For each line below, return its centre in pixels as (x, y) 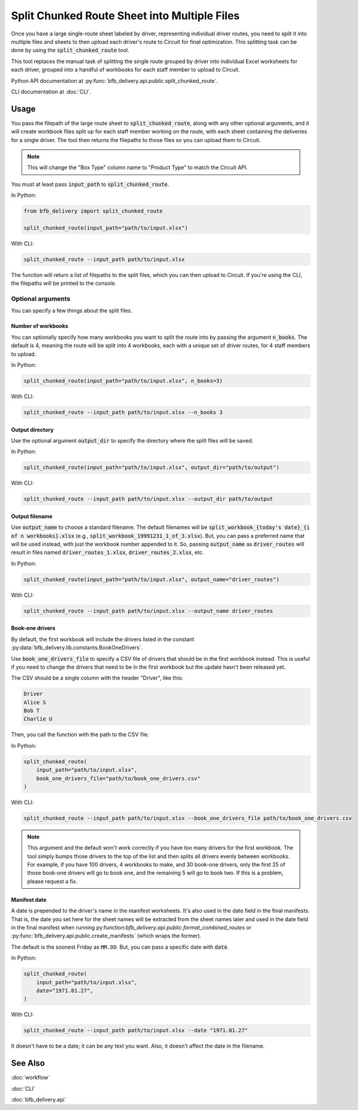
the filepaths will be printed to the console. (64, 283)
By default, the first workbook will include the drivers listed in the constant (103, 639)
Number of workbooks (40, 326)
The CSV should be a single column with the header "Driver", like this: (97, 678)
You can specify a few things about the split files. (72, 311)
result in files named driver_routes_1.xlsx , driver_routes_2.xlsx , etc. (107, 552)
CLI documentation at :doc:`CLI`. (51, 91)
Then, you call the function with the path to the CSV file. (80, 735)
